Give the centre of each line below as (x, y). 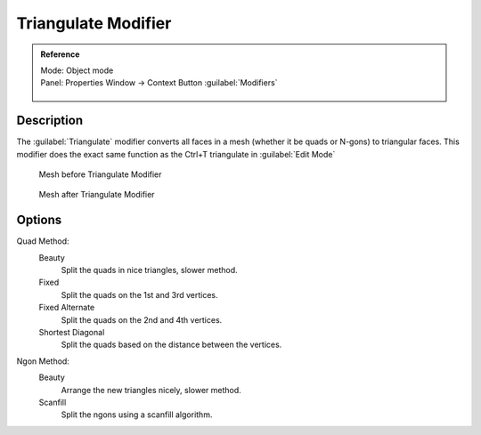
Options (39, 220)
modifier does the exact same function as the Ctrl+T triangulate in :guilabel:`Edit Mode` (176, 154)
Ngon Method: (43, 361)
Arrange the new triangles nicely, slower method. (151, 390)
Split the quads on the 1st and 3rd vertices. (139, 294)
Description (50, 121)
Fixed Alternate (67, 308)
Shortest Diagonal (72, 333)
